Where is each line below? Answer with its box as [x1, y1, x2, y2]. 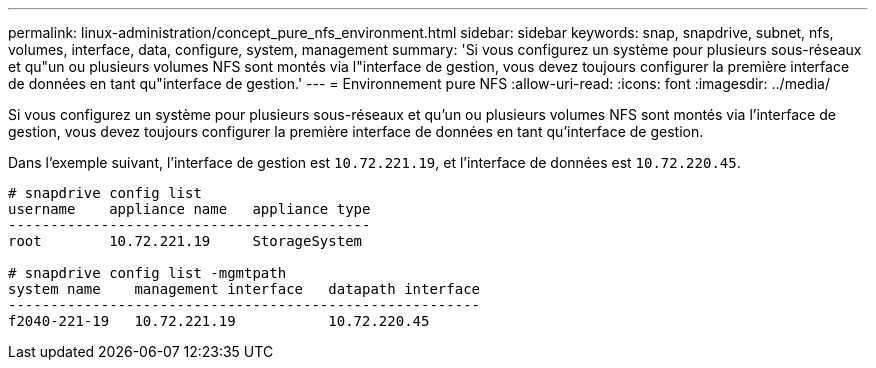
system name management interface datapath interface [8, 281, 481, 297]
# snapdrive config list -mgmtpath [8, 265, 287, 281]
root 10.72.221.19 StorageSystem [8, 233, 363, 249]
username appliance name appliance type [8, 201, 371, 217]
